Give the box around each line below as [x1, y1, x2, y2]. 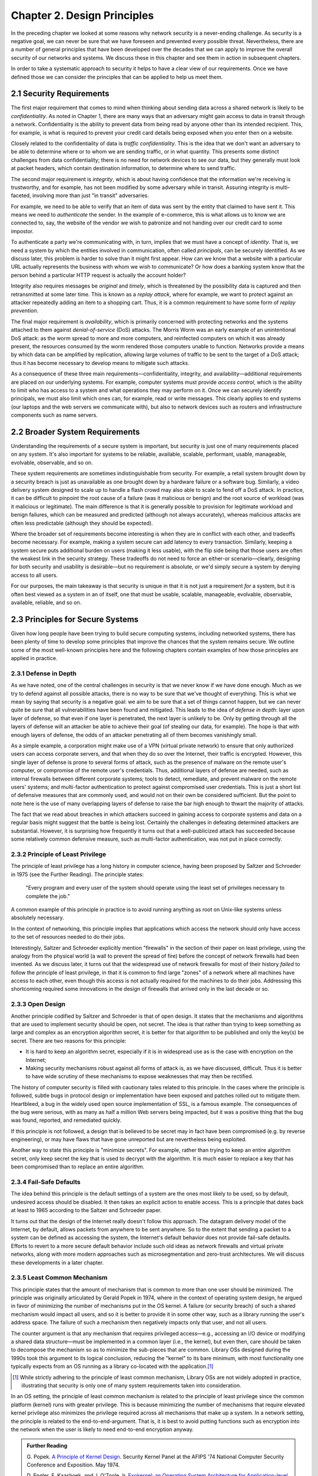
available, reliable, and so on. [11, 599, 82, 606]
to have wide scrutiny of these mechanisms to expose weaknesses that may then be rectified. [25, 1073, 253, 1080]
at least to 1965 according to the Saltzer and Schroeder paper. [11, 1207, 162, 1214]
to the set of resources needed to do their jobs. [11, 933, 126, 941]
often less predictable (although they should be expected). [11, 520, 153, 527]
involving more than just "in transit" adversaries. [32, 192, 150, 199]
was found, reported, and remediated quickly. [11, 1116, 122, 1124]
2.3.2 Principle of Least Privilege [11, 850, 106, 858]
